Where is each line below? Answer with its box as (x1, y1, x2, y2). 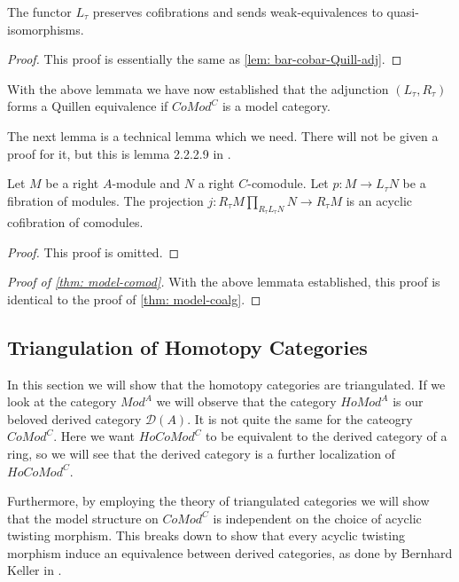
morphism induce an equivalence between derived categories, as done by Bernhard (7, 543, 453, 562)
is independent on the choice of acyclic (213, 508, 422, 527)
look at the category (7, 392, 117, 411)
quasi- (386, 3, 419, 20)
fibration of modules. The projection (7, 191, 204, 209)
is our (393, 392, 424, 411)
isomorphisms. (7, 20, 84, 38)
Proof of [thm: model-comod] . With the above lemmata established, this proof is (7, 272, 440, 291)
